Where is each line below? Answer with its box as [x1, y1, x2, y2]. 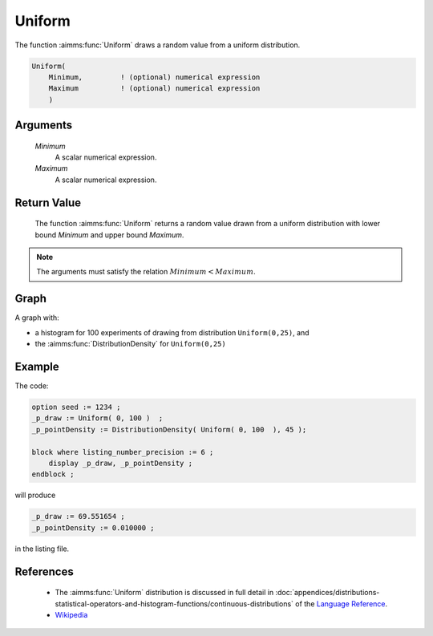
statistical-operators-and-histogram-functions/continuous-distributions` [55, 598, 294, 609]
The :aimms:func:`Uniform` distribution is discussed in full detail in [55, 588, 274, 598]
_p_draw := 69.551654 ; [31, 512, 126, 521]
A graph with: [14, 313, 59, 322]
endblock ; [31, 470, 75, 479]
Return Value [14, 196, 82, 209]
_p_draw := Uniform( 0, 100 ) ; [31, 414, 164, 423]
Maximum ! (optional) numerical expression [48, 84, 261, 93]
